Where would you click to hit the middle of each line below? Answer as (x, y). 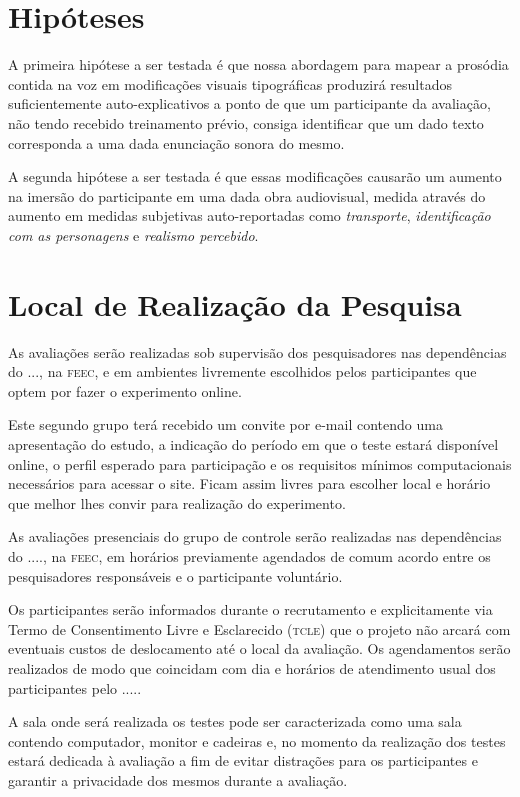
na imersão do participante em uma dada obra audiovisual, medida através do (247, 195)
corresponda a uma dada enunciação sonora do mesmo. (176, 142)
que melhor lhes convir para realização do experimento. (177, 502)
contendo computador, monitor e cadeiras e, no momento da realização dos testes (257, 740)
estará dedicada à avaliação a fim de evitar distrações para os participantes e (243, 760)
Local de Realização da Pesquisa (235, 303)
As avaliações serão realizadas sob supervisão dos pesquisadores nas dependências (257, 351)
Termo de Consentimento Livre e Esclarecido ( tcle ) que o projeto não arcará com (259, 628)
